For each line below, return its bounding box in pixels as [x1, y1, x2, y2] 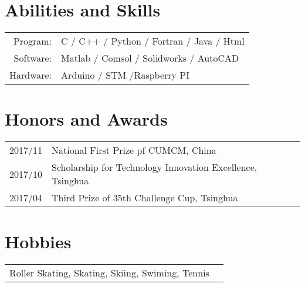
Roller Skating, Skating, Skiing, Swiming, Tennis [9, 266, 209, 280]
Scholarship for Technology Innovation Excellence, [52, 160, 257, 174]
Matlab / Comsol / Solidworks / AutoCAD [61, 51, 239, 65]
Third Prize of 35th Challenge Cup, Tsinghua [52, 191, 238, 205]
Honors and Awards [5, 107, 168, 131]
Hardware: [9, 68, 52, 82]
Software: [13, 51, 52, 65]
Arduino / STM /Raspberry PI [61, 68, 190, 82]
